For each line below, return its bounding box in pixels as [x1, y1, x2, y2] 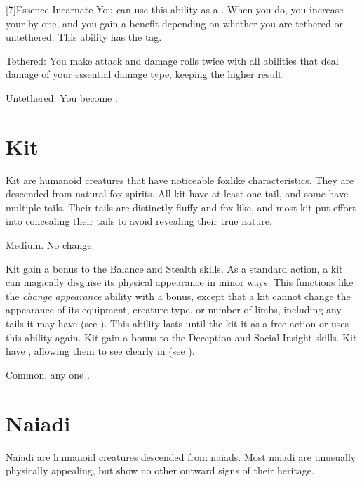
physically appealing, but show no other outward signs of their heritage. [6, 463, 314, 478]
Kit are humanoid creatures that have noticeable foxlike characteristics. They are [6, 172, 354, 187]
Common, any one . [6, 367, 90, 382]
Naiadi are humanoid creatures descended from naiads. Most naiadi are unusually [6, 449, 356, 464]
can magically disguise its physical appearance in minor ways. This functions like [6, 275, 354, 289]
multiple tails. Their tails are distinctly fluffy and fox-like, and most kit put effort [6, 200, 356, 214]
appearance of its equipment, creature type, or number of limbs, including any [6, 302, 342, 317]
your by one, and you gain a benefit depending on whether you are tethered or [6, 15, 343, 30]
